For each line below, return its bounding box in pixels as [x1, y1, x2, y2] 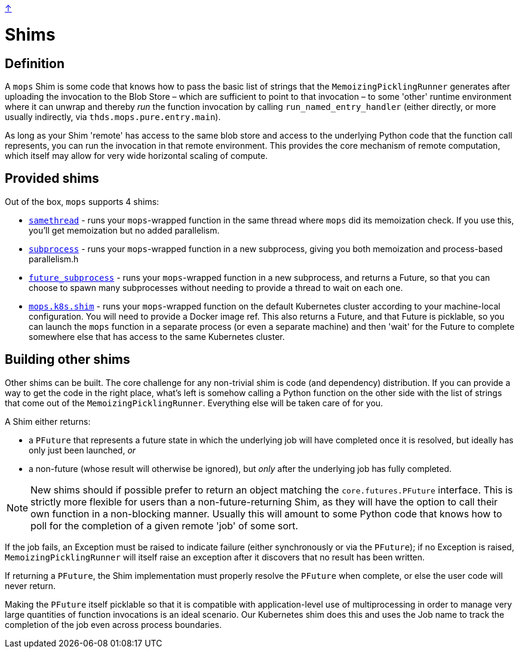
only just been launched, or [29, 444, 136, 455]
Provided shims [5, 171, 99, 186]
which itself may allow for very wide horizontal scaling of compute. [5, 150, 268, 161]
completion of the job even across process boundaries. [5, 619, 222, 630]
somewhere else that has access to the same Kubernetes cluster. [29, 331, 285, 342]
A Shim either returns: [5, 416, 91, 427]
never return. [5, 580, 56, 591]
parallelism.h [29, 253, 79, 264]
